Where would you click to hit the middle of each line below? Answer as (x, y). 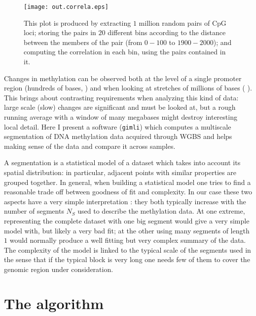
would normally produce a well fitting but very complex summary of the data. (128, 240)
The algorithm (54, 303)
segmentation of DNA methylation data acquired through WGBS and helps (118, 136)
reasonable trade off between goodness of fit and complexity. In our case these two (128, 192)
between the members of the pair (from (83, 42)
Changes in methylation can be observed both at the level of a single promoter (123, 78)
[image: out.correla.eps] (66, 7)
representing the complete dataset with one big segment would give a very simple (127, 221)
